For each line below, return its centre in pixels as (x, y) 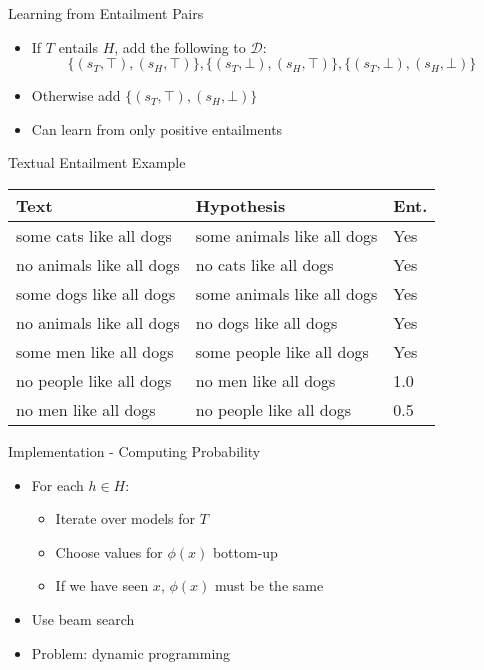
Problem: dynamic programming (131, 652)
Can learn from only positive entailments (157, 128)
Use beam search (83, 618)
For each (57, 484)
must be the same (269, 585)
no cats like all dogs (264, 264)
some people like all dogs (282, 351)
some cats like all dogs (94, 235)
